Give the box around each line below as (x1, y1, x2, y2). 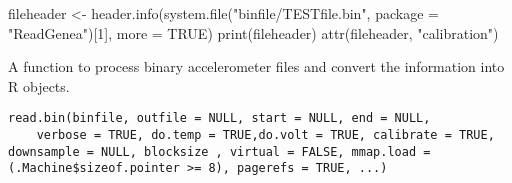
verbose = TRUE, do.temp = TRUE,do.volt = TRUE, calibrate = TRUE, (36, 128, 495, 143)
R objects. (8, 75, 70, 96)
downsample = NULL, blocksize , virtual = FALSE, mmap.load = (8, 144, 431, 159)
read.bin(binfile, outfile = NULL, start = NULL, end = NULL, (8, 111, 431, 126)
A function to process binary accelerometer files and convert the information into (8, 56, 505, 77)
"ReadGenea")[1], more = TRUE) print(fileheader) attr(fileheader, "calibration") (8, 22, 499, 43)
